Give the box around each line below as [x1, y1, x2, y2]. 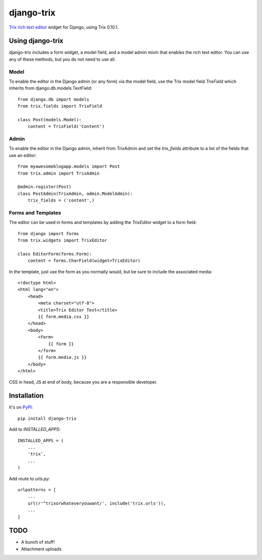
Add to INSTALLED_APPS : [9, 427, 61, 432]
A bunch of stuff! [21, 539, 55, 545]
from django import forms [17, 231, 80, 236]
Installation [9, 392, 44, 400]
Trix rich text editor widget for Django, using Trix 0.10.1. [9, 24, 119, 30]
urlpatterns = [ [17, 487, 56, 492]
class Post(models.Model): [17, 117, 82, 122]
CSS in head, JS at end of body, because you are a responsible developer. [9, 379, 158, 385]
